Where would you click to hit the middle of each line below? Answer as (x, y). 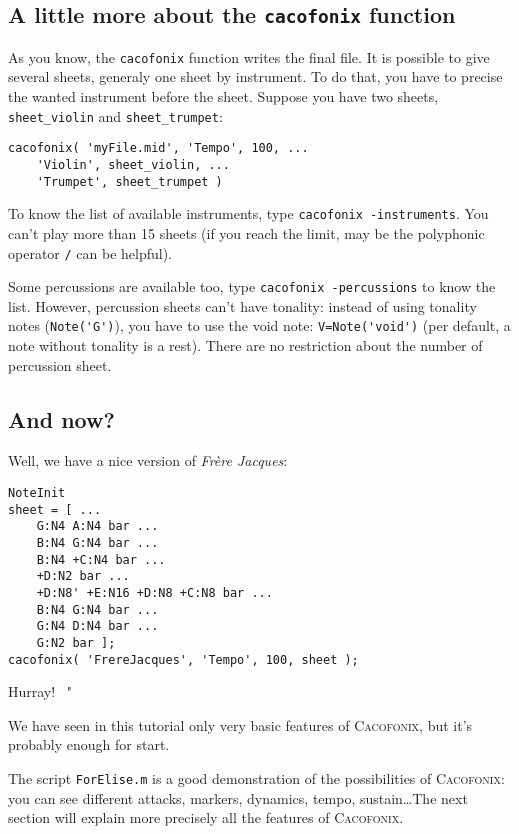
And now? (61, 418)
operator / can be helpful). (90, 252)
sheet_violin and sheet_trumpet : (115, 115)
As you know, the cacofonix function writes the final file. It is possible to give (249, 56)
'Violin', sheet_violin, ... (133, 164)
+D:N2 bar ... (83, 576)
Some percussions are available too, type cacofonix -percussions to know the (252, 286)
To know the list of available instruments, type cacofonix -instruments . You (248, 213)
